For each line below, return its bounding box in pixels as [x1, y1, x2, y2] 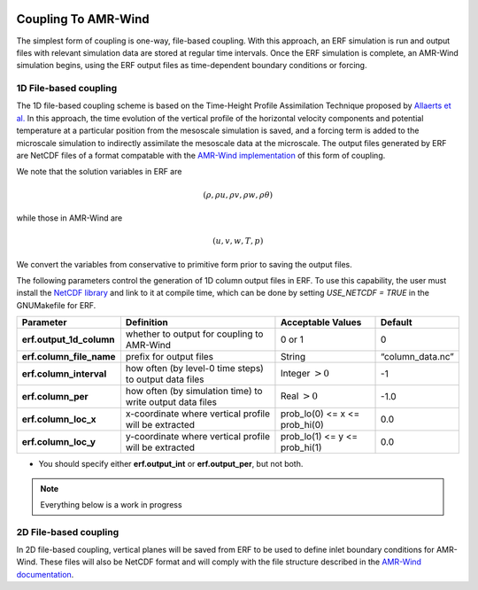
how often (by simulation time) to [125, 385, 263, 398]
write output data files [125, 396, 217, 408]
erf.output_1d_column [21, 333, 115, 345]
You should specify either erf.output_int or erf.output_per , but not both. [38, 459, 304, 470]
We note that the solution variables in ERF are [16, 167, 182, 177]
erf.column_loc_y [21, 436, 96, 448]
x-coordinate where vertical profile [125, 408, 270, 420]
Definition [125, 316, 168, 329]
